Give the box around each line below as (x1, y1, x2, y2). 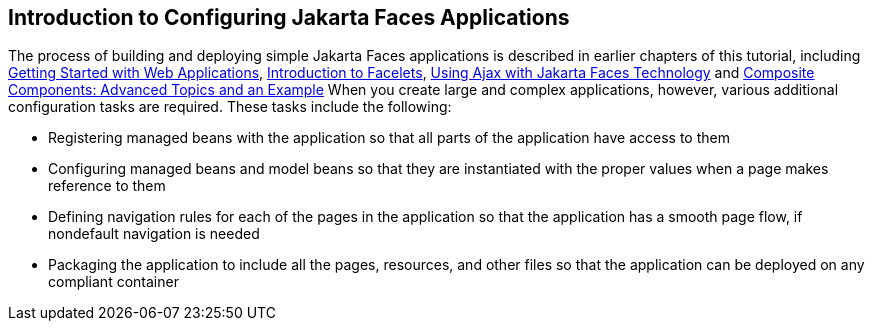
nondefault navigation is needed (48, 225, 260, 243)
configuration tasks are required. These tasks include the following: (8, 98, 452, 116)
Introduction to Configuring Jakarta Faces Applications (8, 5, 570, 30)
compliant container (48, 273, 179, 291)
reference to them (48, 177, 166, 195)
